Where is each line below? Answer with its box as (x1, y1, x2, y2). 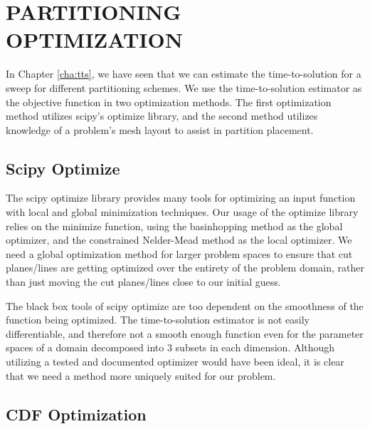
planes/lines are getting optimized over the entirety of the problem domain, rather (6, 260, 364, 275)
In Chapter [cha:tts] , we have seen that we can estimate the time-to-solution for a (6, 66, 361, 81)
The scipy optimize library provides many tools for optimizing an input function (6, 190, 356, 205)
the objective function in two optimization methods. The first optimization (6, 94, 332, 109)
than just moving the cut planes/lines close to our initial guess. (6, 274, 281, 289)
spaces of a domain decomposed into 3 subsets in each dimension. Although (6, 340, 335, 355)
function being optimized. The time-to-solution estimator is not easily (6, 312, 310, 327)
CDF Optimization (6, 403, 147, 425)
